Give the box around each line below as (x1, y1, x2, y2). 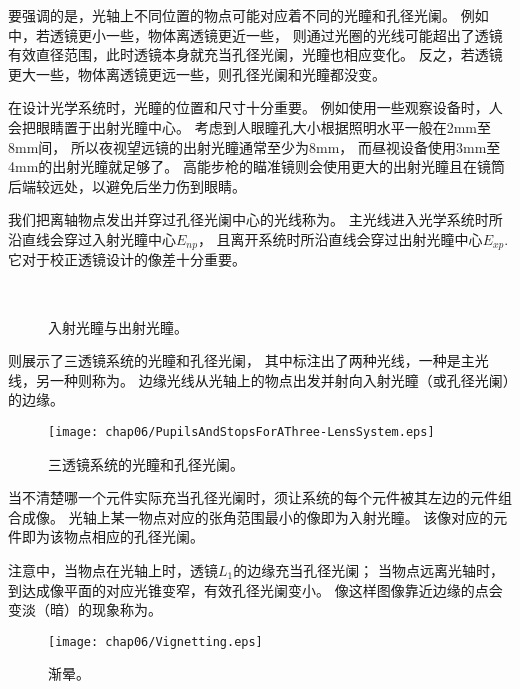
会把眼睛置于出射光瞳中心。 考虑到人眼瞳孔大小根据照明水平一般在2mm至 (8, 116, 491, 137)
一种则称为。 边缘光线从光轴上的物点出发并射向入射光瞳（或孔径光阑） (49, 369, 510, 390)
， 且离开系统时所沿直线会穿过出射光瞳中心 (197, 228, 483, 249)
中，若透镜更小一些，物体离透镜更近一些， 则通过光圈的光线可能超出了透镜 (8, 24, 503, 45)
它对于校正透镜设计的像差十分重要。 (8, 249, 246, 270)
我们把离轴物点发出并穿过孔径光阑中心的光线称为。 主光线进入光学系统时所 (8, 209, 503, 230)
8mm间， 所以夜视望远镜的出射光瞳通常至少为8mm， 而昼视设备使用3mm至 (8, 136, 501, 157)
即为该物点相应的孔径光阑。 (21, 526, 204, 547)
